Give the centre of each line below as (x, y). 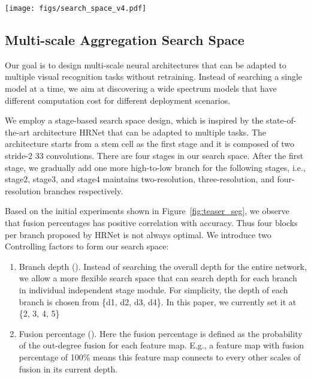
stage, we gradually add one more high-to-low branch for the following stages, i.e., (155, 167)
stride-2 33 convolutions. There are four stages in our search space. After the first (154, 156)
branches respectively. (83, 190)
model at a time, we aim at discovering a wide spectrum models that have (141, 88)
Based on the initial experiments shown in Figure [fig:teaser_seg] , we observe (147, 211)
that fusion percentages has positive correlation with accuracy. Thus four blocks (151, 222)
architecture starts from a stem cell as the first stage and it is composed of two (150, 144)
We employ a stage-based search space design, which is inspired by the (134, 120)
